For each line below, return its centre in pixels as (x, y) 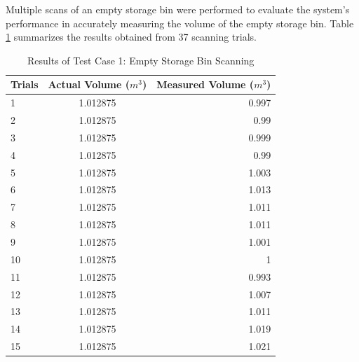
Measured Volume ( (205, 84)
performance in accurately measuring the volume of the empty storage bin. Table (180, 23)
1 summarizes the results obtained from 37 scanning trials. (131, 37)
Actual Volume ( (89, 84)
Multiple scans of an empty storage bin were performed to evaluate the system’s (178, 9)
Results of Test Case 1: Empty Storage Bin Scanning (141, 60)
